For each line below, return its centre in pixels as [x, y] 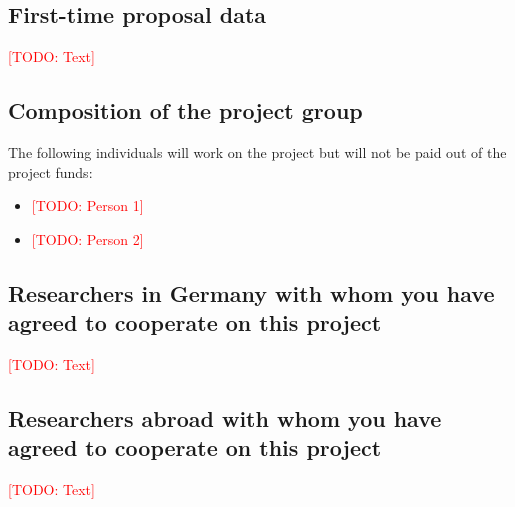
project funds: [50, 171]
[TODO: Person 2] [87, 238]
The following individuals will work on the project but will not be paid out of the [257, 152]
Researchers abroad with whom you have [225, 417]
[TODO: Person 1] [87, 205]
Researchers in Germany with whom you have [251, 292]
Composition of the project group [185, 110]
